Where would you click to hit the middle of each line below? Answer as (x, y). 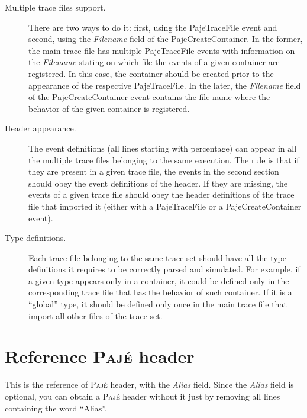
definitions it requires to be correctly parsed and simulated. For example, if (164, 269)
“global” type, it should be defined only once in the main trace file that (158, 304)
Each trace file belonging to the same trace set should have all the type (158, 257)
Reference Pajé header (100, 356)
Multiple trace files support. (55, 7)
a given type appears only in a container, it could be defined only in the (159, 280)
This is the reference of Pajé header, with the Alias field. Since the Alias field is (149, 385)
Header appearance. (41, 128)
